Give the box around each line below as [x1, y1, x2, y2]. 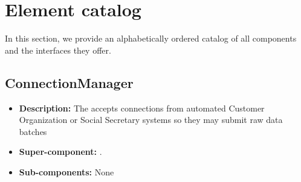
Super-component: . [19, 145, 102, 158]
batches [19, 125, 47, 137]
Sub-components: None [19, 165, 114, 178]
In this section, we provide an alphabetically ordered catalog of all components [5, 32, 297, 45]
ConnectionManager [5, 73, 134, 92]
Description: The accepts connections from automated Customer [19, 101, 265, 114]
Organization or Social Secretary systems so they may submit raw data [19, 113, 283, 126]
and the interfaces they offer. [5, 43, 111, 56]
